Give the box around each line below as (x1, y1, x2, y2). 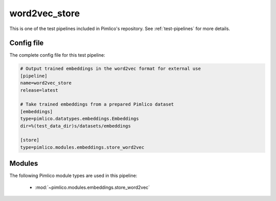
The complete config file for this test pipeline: (9, 52, 105, 58)
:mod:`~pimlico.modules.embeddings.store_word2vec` (35, 184, 150, 190)
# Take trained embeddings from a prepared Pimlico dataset (20, 102, 174, 107)
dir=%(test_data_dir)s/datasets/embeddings (20, 123, 131, 129)
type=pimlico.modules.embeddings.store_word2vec (20, 144, 145, 150)
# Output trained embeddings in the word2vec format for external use (20, 66, 201, 71)
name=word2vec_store (20, 80, 72, 86)
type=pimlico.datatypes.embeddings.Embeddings (20, 116, 139, 122)
